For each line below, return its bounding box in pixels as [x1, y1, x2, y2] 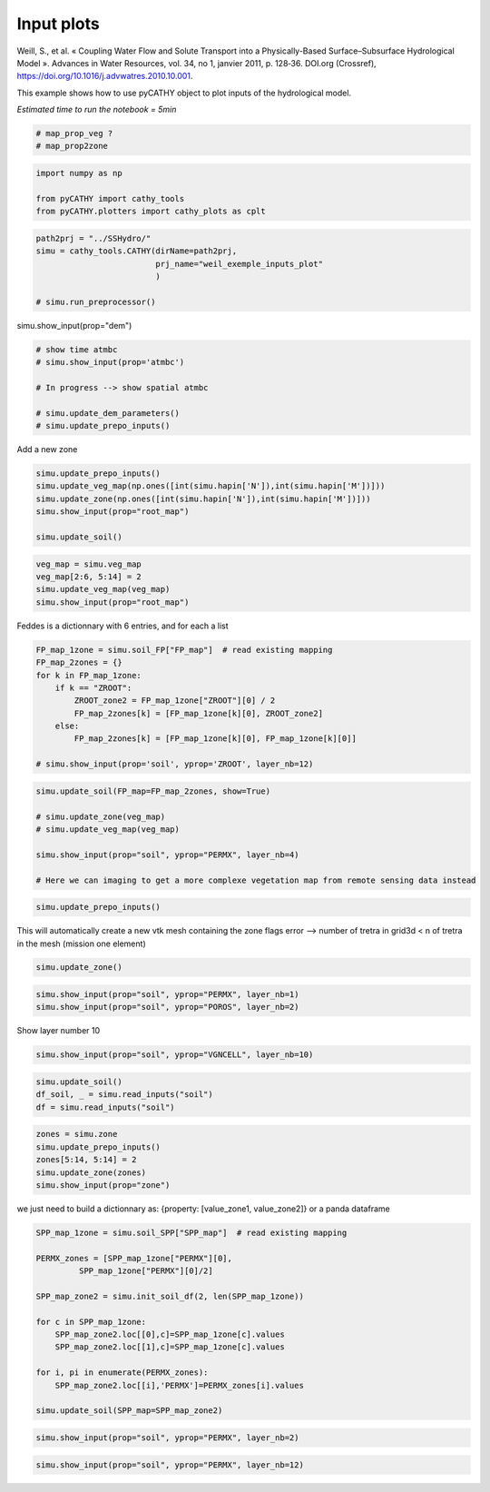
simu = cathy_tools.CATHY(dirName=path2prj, [35, 246, 238, 256]
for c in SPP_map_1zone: [35, 1317, 147, 1327]
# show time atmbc [35, 344, 118, 354]
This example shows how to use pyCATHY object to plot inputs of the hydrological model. [16, 87, 352, 98]
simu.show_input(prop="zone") [35, 1180, 171, 1190]
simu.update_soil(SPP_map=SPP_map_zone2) [35, 1406, 223, 1416]
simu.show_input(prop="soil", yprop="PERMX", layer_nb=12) [35, 1459, 304, 1470]
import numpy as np [35, 168, 122, 179]
